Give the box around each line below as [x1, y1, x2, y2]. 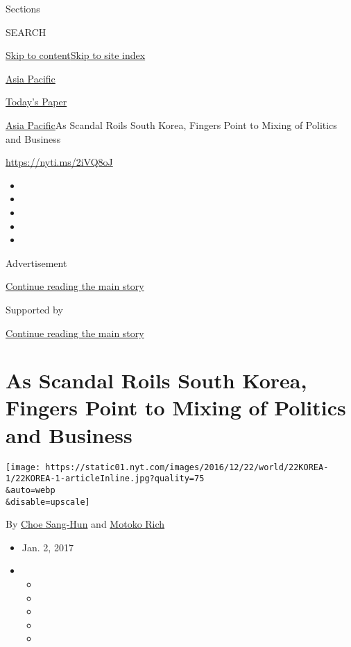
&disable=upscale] [6, 497, 90, 507]
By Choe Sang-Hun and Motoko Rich [6, 517, 165, 531]
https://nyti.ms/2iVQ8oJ [6, 155, 113, 169]
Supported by [6, 302, 63, 316]
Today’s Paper [6, 94, 67, 109]
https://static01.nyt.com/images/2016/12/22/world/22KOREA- [45, 462, 329, 472]
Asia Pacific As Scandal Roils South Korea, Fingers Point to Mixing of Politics [6, 117, 337, 132]
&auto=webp [6, 485, 55, 495]
